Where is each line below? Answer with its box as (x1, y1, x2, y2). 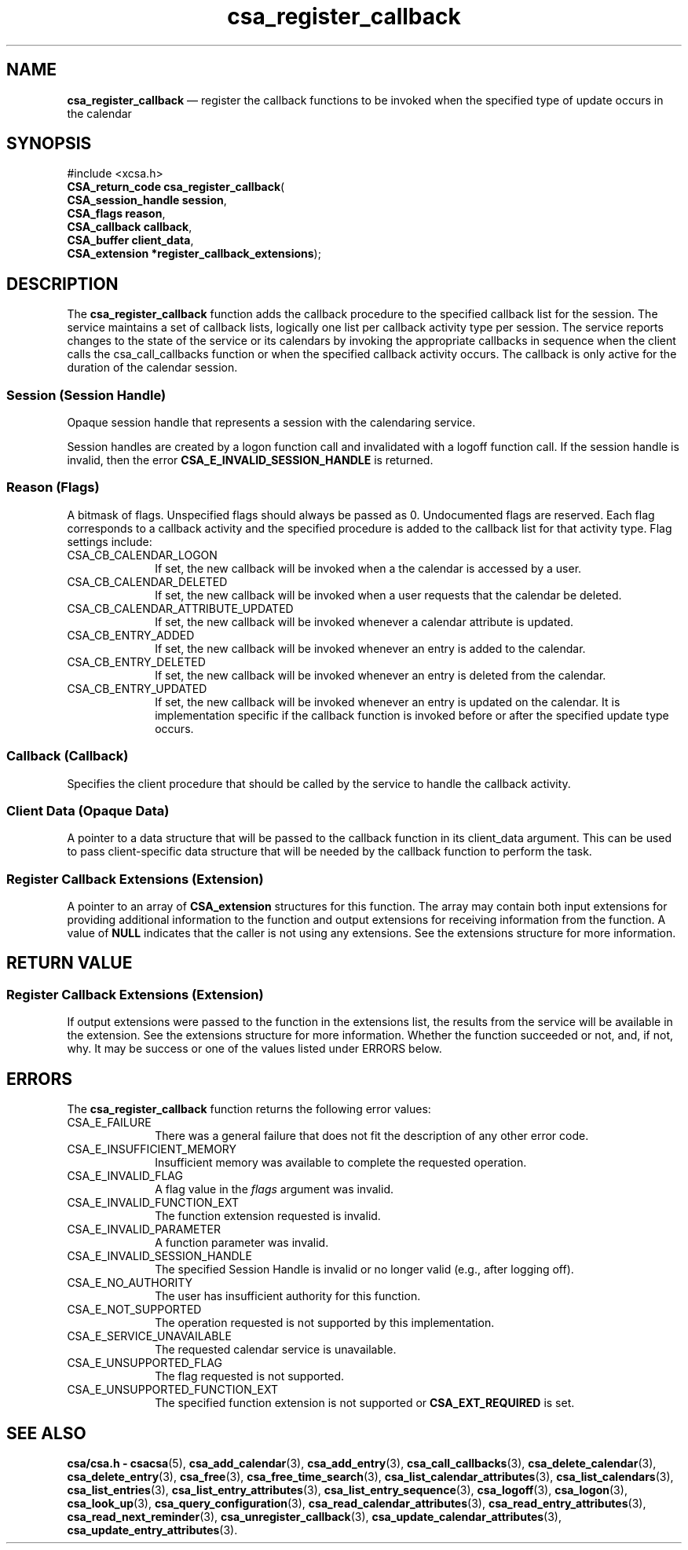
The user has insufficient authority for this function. (155, 1289, 421, 1303)
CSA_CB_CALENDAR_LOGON (67, 548, 218, 562)
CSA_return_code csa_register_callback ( (67, 180, 285, 194)
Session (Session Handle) (6, 387, 167, 403)
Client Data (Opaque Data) (6, 802, 170, 819)
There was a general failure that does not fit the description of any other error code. (155, 1129, 589, 1143)
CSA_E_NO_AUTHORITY (67, 1276, 193, 1290)
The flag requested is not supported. (155, 1369, 345, 1383)
